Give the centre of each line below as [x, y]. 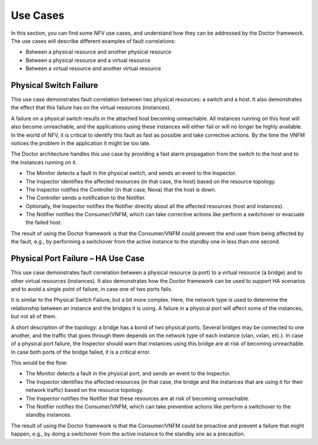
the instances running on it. [44, 162]
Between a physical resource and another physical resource [99, 52]
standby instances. [49, 415]
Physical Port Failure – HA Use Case [78, 258]
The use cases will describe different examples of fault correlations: [93, 41]
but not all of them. [34, 317]
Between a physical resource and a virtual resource [88, 60]
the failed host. [44, 222]
